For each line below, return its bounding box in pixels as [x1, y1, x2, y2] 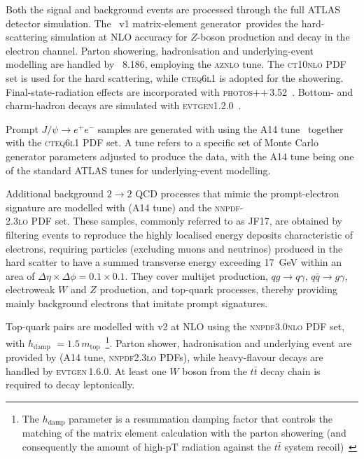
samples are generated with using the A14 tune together [97, 121, 344, 136]
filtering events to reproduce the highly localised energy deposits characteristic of [6, 227, 353, 241]
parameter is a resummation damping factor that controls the [69, 411, 332, 425]
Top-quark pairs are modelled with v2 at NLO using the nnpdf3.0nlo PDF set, [6, 319, 345, 334]
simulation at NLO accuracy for [50, 29, 188, 44]
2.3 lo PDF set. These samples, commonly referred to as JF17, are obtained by [6, 213, 343, 228]
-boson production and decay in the [197, 29, 350, 44]
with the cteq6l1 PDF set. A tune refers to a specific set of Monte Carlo [6, 135, 318, 150]
